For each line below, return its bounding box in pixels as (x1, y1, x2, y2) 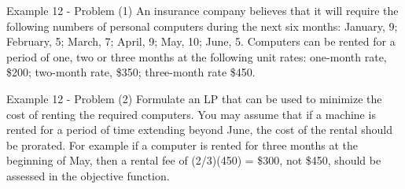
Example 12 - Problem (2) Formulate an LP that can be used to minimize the (6, 90, 382, 106)
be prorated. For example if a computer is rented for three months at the (6, 136, 359, 153)
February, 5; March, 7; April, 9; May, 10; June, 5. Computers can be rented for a (6, 33, 396, 50)
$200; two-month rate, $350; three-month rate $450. (6, 64, 256, 80)
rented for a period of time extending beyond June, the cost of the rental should (6, 121, 392, 138)
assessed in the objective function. (6, 167, 170, 183)
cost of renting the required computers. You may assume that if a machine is (6, 106, 376, 122)
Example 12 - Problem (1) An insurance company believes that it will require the (6, 2, 399, 18)
